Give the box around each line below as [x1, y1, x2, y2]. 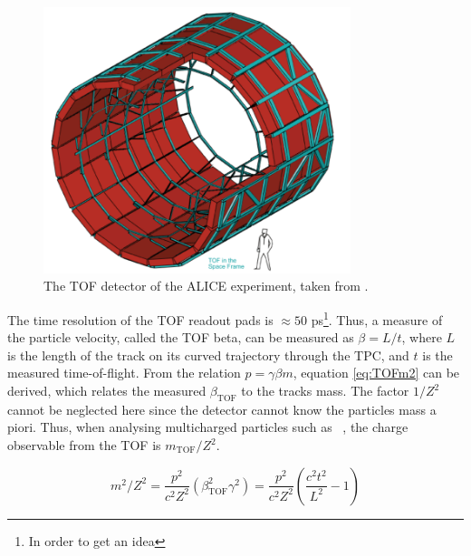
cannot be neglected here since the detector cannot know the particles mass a [7, 399, 437, 418]
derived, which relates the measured [7, 381, 207, 400]
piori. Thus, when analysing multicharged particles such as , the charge [7, 417, 409, 436]
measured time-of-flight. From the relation [7, 363, 241, 382]
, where [401, 328, 442, 347]
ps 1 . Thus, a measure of [311, 308, 443, 329]
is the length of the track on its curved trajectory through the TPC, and [7, 345, 409, 364]
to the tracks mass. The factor [241, 381, 409, 400]
